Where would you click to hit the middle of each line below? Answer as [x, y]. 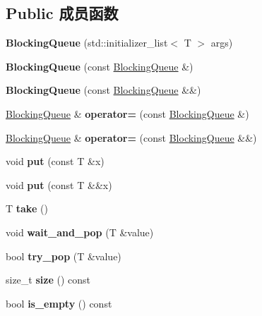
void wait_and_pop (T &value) [80, 232]
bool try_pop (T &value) [64, 256]
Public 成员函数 [62, 13]
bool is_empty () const [59, 303]
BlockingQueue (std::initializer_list [87, 43]
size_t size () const [48, 280]
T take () [27, 208]
